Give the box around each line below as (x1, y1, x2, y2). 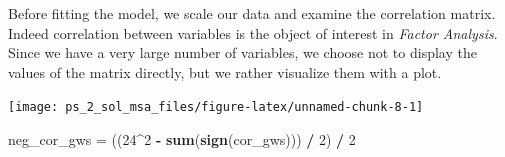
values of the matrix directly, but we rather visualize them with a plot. (8, 61, 442, 82)
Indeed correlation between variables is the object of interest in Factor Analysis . (8, 22, 498, 43)
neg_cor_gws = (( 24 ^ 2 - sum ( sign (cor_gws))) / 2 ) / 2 (8, 129, 356, 150)
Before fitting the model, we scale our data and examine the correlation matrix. (8, 3, 496, 23)
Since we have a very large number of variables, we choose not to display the (8, 42, 477, 63)
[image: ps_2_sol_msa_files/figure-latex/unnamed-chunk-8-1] (8, 100, 424, 115)
